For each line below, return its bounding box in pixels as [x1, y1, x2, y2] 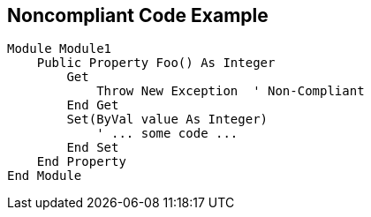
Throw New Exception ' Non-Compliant [96, 84, 365, 99]
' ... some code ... [96, 126, 238, 141]
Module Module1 [7, 41, 112, 56]
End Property [36, 154, 126, 169]
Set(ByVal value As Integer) [66, 112, 269, 127]
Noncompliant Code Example [7, 4, 269, 26]
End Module [7, 168, 82, 183]
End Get [66, 98, 119, 113]
